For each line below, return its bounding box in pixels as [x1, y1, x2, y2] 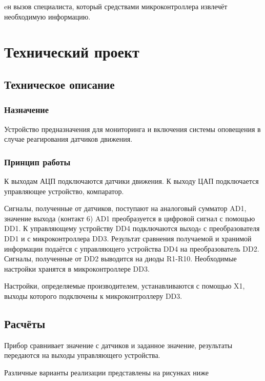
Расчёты [4, 315, 46, 331]
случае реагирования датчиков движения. [4, 134, 133, 144]
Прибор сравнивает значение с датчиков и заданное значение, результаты [4, 339, 233, 350]
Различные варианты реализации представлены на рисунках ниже [4, 367, 209, 377]
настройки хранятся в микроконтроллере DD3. [4, 263, 150, 274]
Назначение [4, 103, 49, 116]
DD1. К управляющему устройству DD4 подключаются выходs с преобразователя [4, 223, 260, 234]
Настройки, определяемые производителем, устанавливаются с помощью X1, [4, 280, 245, 291]
